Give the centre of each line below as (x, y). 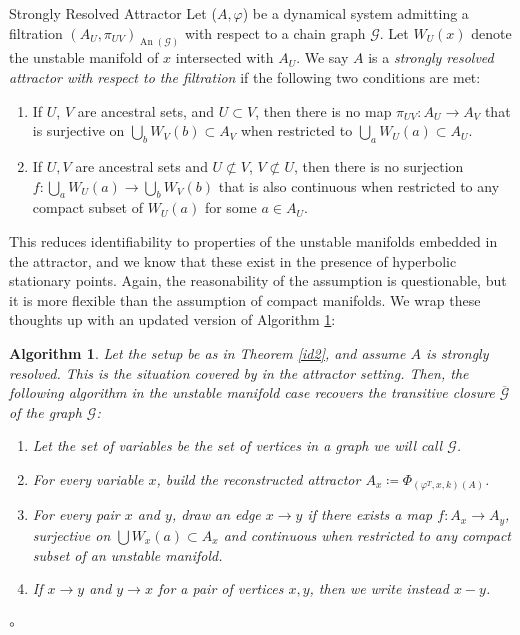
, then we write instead (379, 588)
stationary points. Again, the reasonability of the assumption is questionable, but (258, 280)
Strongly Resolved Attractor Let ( (113, 13)
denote (491, 32)
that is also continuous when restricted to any (359, 185)
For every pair (76, 514)
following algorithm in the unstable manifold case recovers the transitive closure (252, 392)
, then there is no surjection (378, 166)
